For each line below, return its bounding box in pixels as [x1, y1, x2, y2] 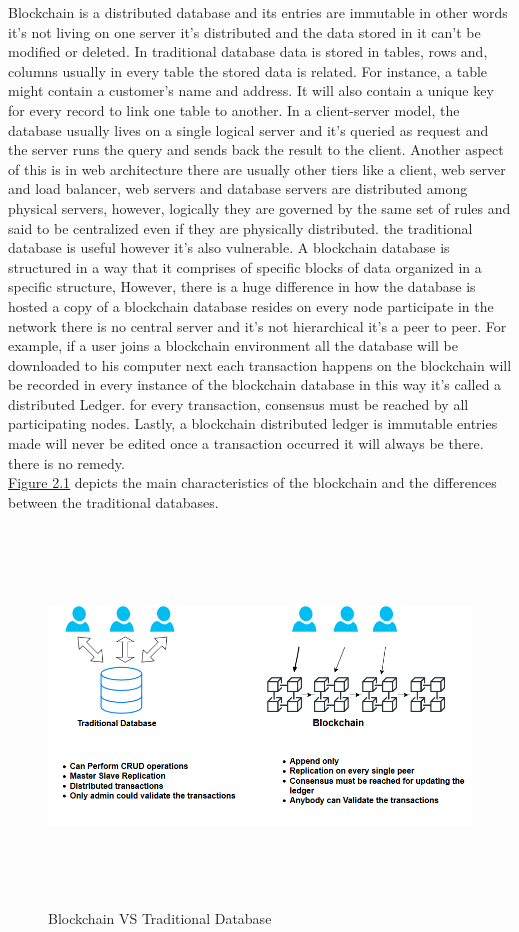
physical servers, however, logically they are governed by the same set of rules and [8, 197, 511, 218]
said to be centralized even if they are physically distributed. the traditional [8, 217, 473, 238]
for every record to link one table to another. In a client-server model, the [8, 99, 460, 120]
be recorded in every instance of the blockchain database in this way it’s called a [8, 374, 502, 395]
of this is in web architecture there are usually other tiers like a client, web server [8, 158, 506, 179]
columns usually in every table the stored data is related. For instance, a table [8, 60, 488, 81]
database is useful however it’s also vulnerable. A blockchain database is [8, 237, 450, 258]
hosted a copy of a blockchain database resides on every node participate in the [8, 295, 494, 316]
